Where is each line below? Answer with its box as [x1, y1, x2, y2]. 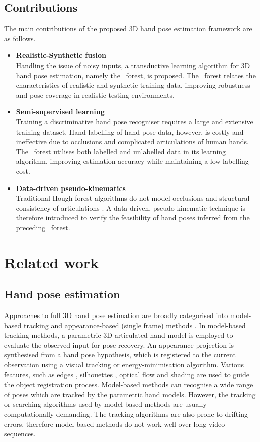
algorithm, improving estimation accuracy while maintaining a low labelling [16, 156, 249, 166]
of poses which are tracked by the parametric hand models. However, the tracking [4, 389, 256, 399]
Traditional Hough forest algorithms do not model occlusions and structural [16, 193, 250, 203]
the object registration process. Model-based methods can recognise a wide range [4, 379, 253, 390]
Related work [4, 251, 99, 272]
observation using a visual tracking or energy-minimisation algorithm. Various [4, 359, 244, 370]
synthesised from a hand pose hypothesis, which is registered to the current [4, 349, 236, 360]
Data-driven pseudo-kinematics [16, 182, 126, 193]
